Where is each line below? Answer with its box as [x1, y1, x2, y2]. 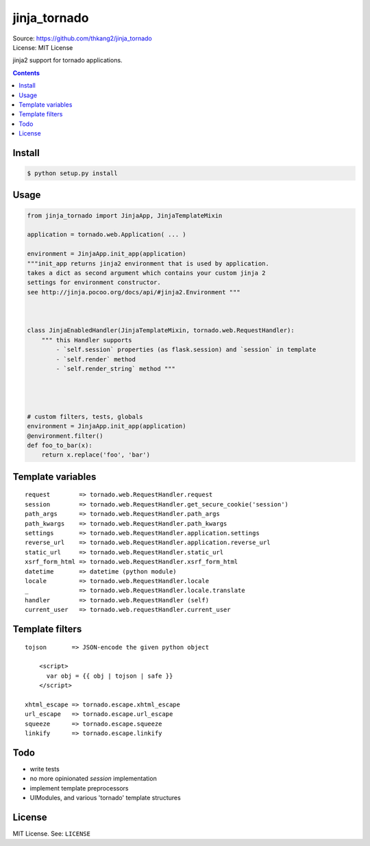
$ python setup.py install [27, 170, 118, 177]
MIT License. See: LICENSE [12, 830, 90, 838]
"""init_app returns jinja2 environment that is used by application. [27, 259, 270, 267]
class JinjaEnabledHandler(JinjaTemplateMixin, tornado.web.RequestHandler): [27, 326, 295, 335]
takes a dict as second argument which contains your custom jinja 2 [27, 269, 266, 277]
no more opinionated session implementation [29, 774, 157, 783]
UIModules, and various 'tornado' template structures [29, 794, 181, 802]
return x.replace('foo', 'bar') [41, 451, 151, 459]
